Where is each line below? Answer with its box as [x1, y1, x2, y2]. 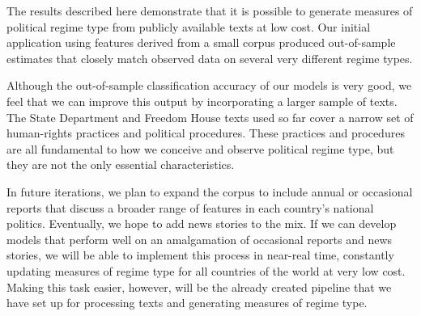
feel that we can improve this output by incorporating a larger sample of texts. [6, 92, 398, 109]
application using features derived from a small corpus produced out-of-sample [6, 34, 396, 51]
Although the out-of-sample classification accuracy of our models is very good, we [6, 77, 412, 94]
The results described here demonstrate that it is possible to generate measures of [6, 2, 413, 19]
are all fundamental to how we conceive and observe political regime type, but [6, 140, 394, 157]
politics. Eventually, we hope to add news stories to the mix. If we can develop [6, 215, 397, 232]
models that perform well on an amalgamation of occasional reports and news [6, 230, 393, 247]
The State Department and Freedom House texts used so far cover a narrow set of [6, 108, 414, 125]
